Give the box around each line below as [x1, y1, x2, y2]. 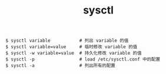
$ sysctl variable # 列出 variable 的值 [5, 38, 129, 44]
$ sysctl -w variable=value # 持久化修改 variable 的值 [5, 51, 142, 56]
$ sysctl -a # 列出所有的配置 [5, 63, 115, 69]
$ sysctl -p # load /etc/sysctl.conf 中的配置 [5, 56, 160, 62]
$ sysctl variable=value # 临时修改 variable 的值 [5, 44, 138, 50]
